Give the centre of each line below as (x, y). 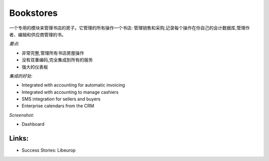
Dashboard (33, 124)
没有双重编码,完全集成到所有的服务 (57, 60)
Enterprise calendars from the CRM (58, 106)
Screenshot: (22, 115)
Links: (19, 138)
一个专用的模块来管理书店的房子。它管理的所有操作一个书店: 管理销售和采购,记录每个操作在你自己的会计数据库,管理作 (130, 28)
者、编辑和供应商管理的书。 (38, 34)
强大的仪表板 (35, 67)
